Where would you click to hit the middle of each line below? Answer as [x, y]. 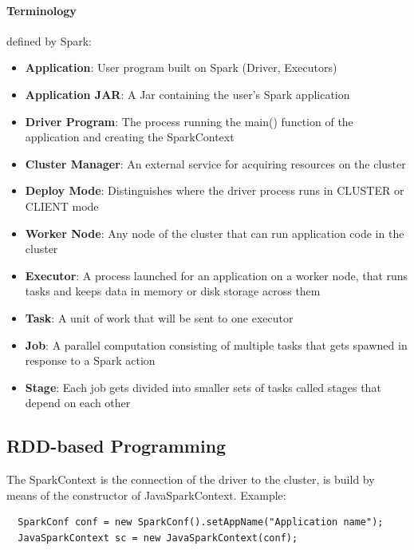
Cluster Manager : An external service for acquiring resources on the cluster [215, 163]
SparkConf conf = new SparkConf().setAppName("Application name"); [201, 522]
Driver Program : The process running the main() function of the [189, 121]
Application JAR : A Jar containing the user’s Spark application [187, 94]
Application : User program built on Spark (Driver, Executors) [181, 67]
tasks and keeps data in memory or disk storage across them [173, 291]
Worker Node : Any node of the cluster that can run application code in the [215, 233]
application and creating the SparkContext [130, 137]
